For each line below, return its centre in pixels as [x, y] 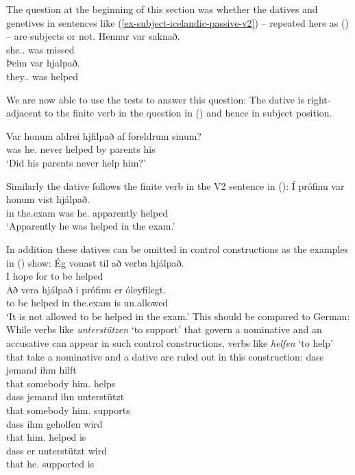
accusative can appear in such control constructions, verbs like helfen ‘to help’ [170, 343]
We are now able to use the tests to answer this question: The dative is [155, 99]
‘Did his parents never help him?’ [76, 162]
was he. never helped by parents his [81, 149]
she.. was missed [40, 49]
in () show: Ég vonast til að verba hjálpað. [95, 262]
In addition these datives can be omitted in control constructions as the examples [177, 248]
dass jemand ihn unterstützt [65, 397]
